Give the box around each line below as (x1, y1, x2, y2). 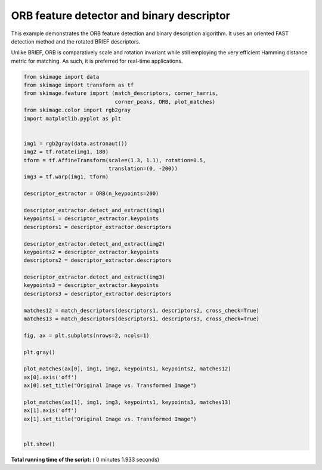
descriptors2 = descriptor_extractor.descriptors (23, 257, 172, 264)
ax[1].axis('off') (23, 407, 78, 414)
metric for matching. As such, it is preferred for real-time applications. (11, 57, 183, 64)
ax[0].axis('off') (23, 373, 78, 381)
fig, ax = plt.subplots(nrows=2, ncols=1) (23, 332, 150, 339)
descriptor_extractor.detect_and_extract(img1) (23, 206, 165, 214)
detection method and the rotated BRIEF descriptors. (11, 38, 141, 45)
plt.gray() (23, 349, 55, 355)
